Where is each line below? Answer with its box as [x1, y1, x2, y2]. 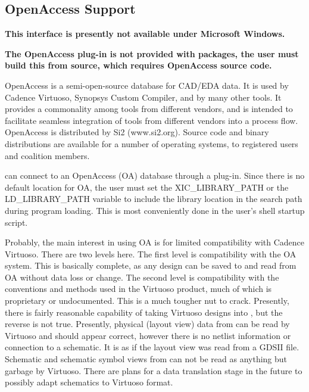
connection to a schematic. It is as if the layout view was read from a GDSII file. [5, 341, 299, 353]
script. [5, 216, 28, 228]
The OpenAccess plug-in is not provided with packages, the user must [5, 47, 299, 60]
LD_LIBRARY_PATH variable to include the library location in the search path [5, 192, 302, 205]
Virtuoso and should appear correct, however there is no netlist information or [5, 329, 291, 341]
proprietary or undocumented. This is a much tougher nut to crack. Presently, [5, 294, 289, 307]
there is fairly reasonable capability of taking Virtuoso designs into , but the [5, 306, 283, 318]
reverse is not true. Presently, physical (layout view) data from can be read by [5, 318, 290, 330]
